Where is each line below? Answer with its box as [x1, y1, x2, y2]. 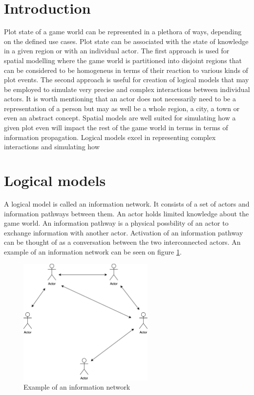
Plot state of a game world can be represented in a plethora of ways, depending [4, 26, 242, 37]
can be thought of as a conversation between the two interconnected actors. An [4, 237, 241, 247]
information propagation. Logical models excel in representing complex [4, 132, 216, 142]
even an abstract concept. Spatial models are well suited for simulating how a [4, 113, 236, 123]
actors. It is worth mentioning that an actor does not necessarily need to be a [4, 93, 236, 104]
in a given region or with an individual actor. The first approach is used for [4, 46, 230, 56]
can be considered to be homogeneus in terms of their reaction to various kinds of [4, 65, 248, 75]
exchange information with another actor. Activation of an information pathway [4, 227, 243, 237]
